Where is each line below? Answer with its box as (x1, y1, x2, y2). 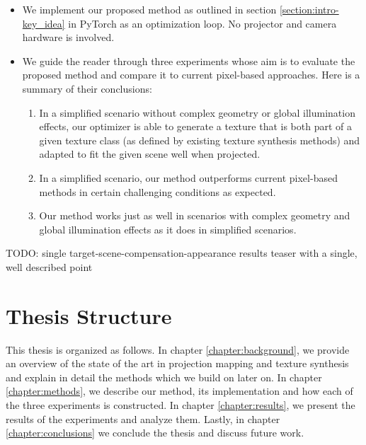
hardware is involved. (22, 30, 115, 45)
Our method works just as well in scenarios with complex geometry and (39, 208, 350, 223)
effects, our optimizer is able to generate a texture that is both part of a (39, 119, 352, 134)
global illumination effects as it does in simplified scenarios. (39, 221, 297, 236)
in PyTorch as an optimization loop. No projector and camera (68, 16, 337, 30)
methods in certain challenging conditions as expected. (39, 184, 276, 199)
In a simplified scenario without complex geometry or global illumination (39, 105, 355, 120)
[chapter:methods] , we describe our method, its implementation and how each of (6, 383, 353, 398)
